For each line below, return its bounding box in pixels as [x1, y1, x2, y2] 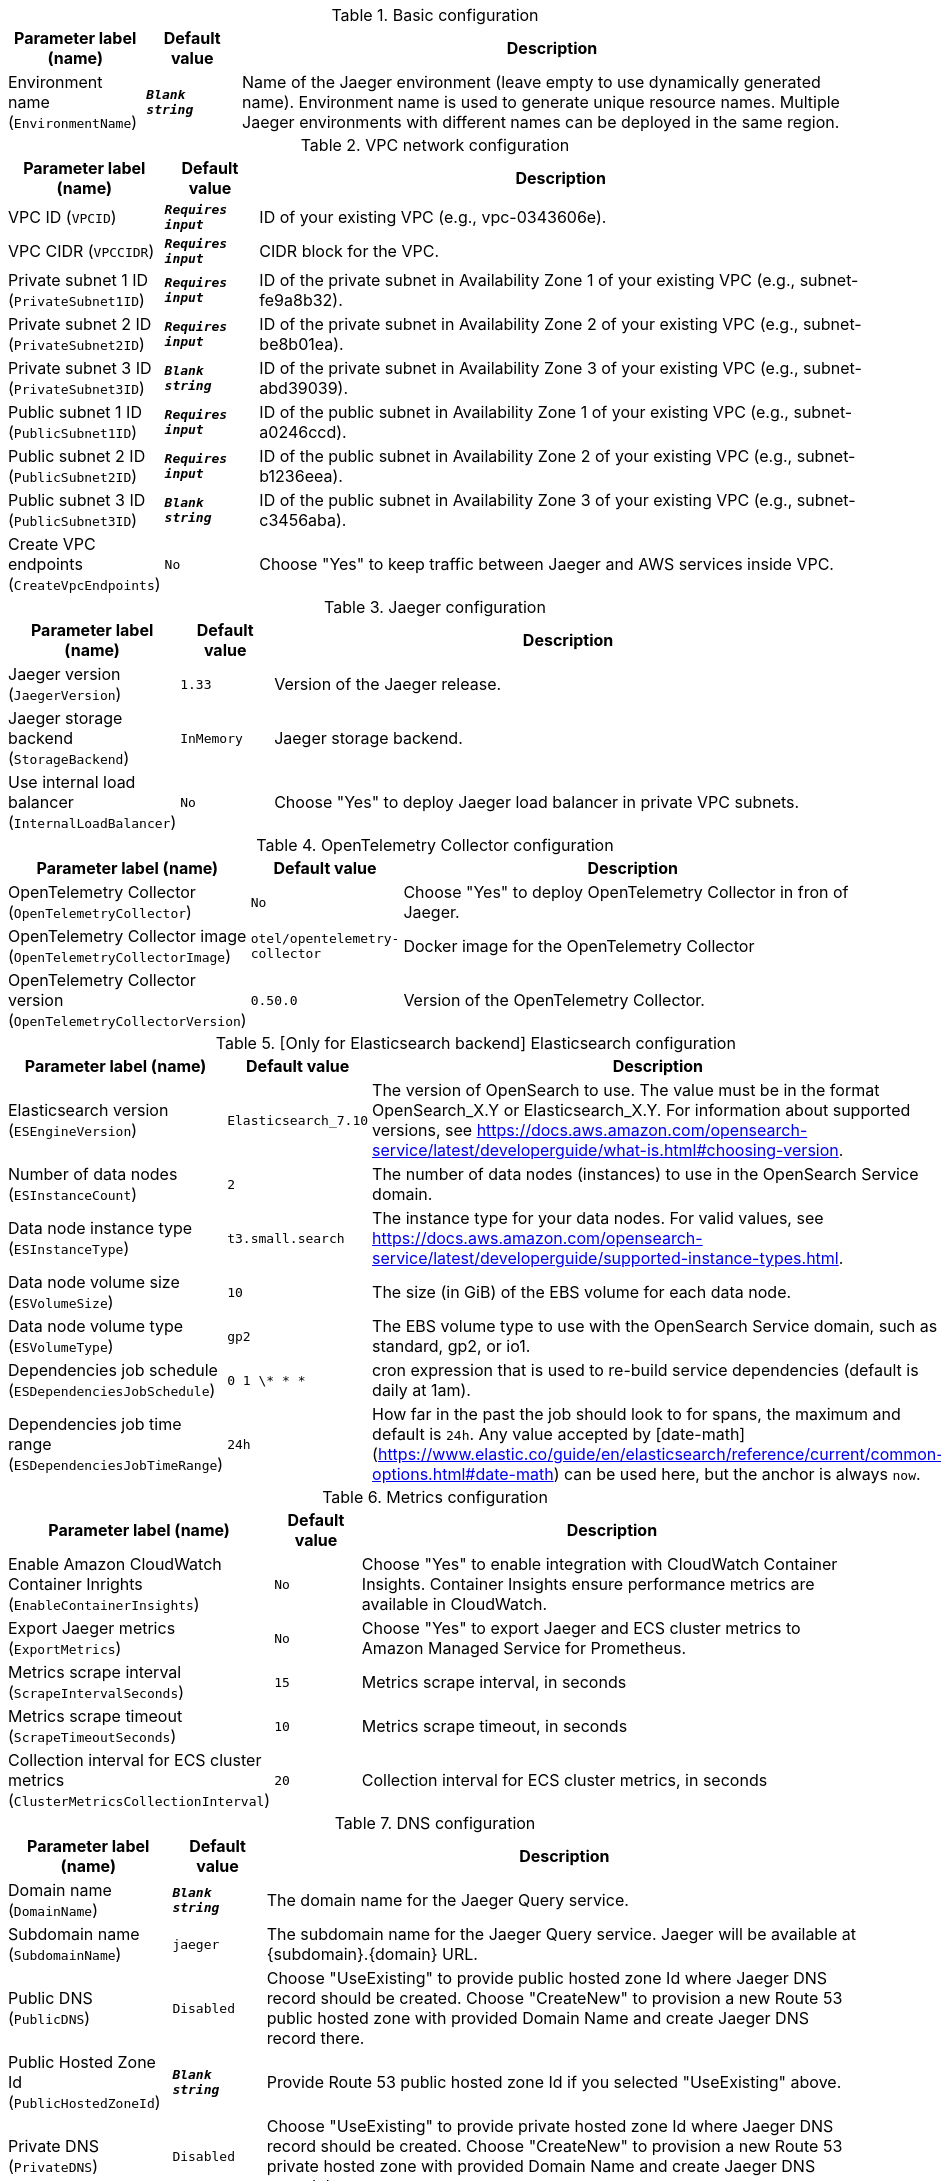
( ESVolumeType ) [8, 1336, 114, 1356]
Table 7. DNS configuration [334, 1813, 536, 1833]
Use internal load [8, 772, 136, 792]
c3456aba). [259, 510, 347, 530]
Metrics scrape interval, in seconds [361, 1672, 627, 1692]
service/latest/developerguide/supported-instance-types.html [372, 1248, 839, 1268]
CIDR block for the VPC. [259, 241, 439, 261]
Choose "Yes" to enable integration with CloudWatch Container [361, 1554, 838, 1574]
